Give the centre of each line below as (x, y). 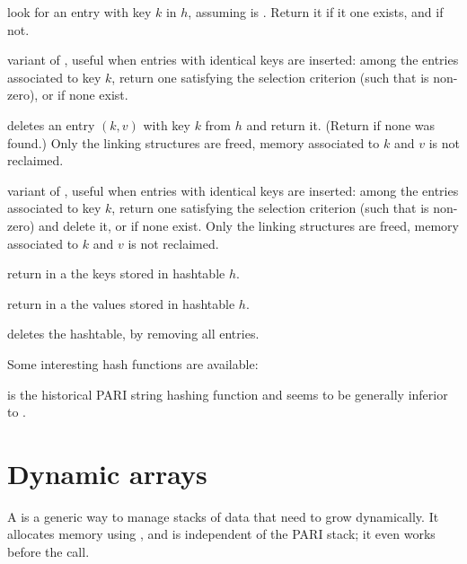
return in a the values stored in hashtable (121, 303)
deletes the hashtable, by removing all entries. (133, 334)
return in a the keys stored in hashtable (116, 273)
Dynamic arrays (107, 473)
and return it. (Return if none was (341, 124)
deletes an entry (51, 124)
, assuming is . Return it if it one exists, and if (316, 12)
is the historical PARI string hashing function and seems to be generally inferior (228, 394)
